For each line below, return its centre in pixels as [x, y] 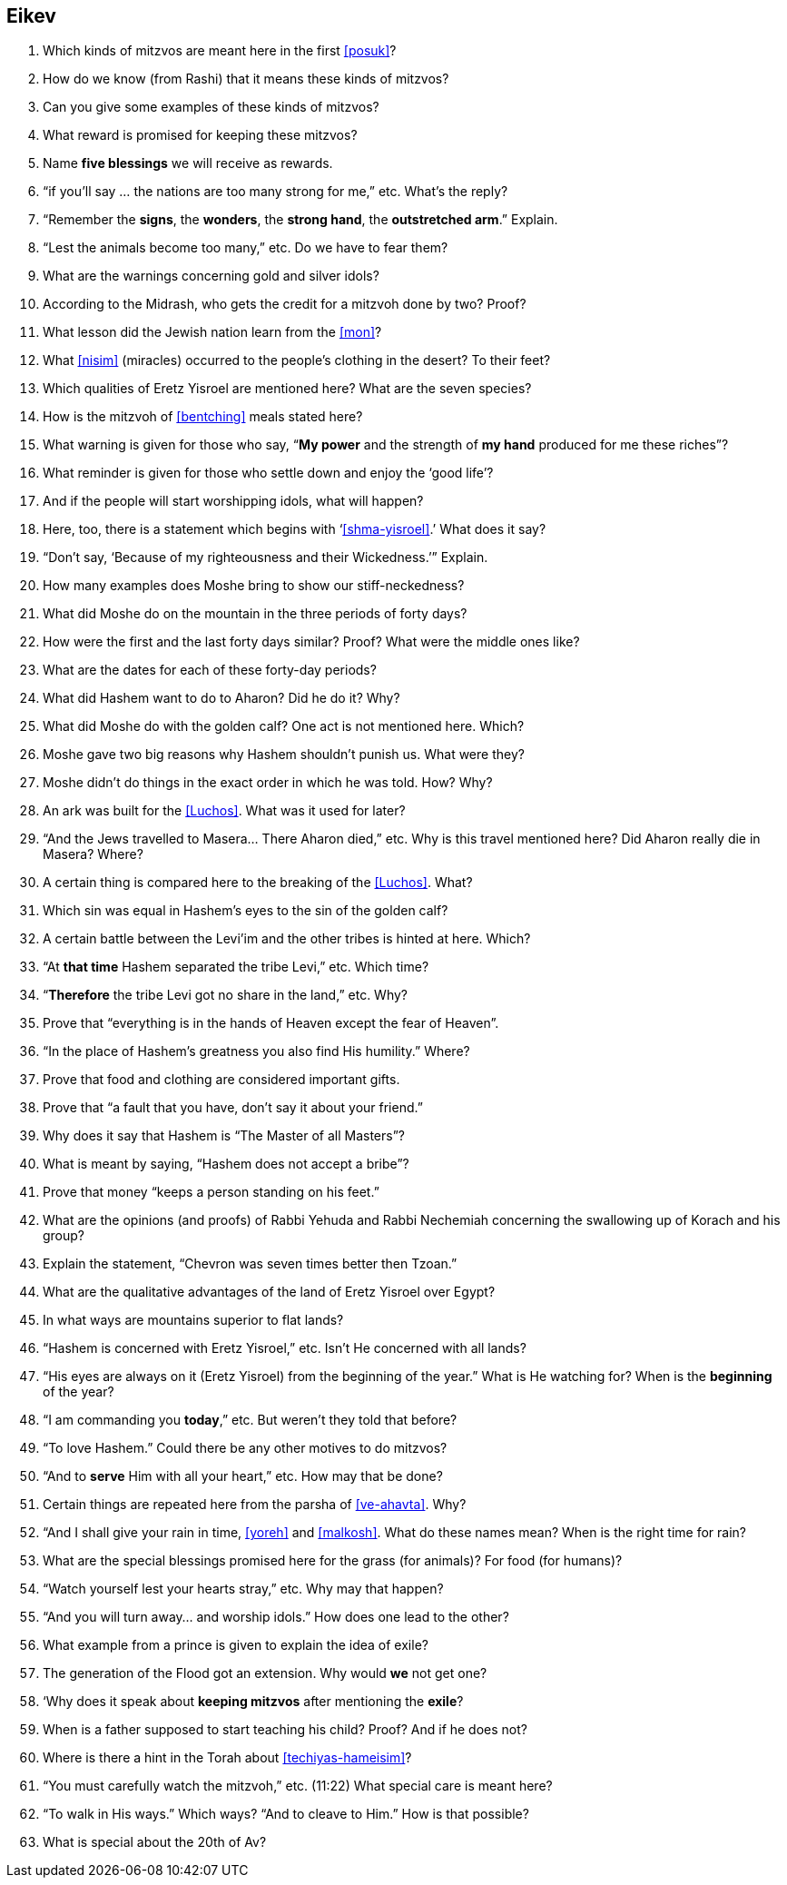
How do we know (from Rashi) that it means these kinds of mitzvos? [246, 79]
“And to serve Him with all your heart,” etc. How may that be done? [243, 1476]
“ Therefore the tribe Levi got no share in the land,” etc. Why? [226, 995]
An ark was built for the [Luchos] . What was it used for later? [224, 811]
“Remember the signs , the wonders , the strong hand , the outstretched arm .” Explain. [300, 220]
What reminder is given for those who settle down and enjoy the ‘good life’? [268, 473]
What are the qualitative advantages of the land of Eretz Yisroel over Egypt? [269, 1292]
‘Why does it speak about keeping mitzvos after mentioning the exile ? [253, 1702]
